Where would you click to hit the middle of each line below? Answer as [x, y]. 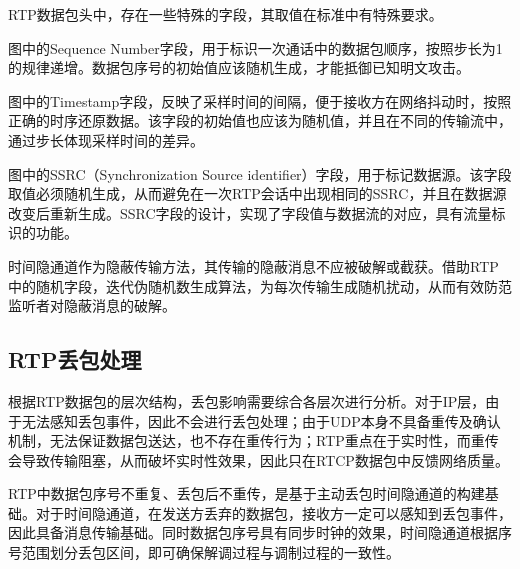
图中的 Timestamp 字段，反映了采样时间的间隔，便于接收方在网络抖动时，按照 [260, 100]
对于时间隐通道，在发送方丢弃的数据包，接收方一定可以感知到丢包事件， [273, 512]
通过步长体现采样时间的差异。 [106, 139]
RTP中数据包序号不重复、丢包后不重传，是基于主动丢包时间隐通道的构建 [246, 493]
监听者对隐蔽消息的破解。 [92, 305]
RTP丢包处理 [75, 359]
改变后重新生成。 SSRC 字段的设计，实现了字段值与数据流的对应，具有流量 [250, 212]
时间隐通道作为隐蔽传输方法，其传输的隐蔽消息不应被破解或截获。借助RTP [253, 265]
